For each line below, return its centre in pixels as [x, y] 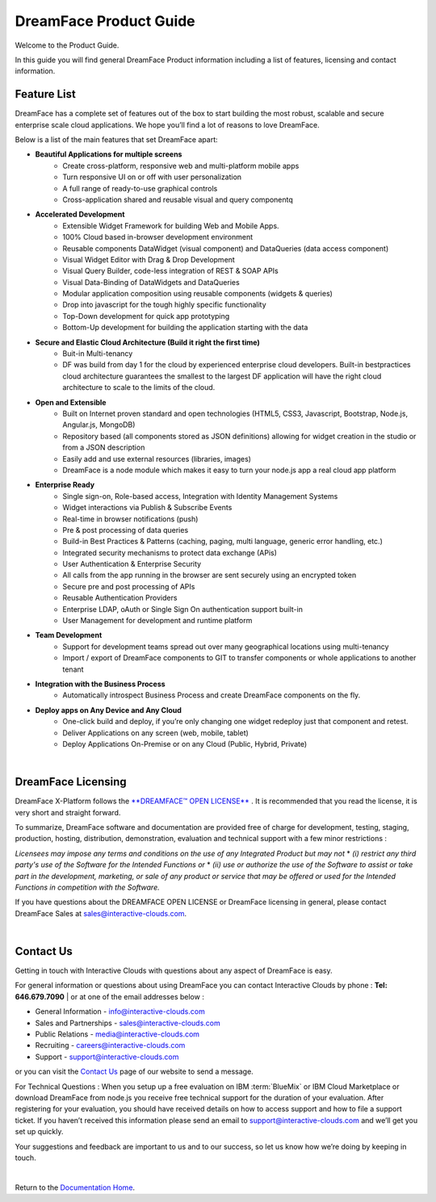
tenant [73, 669]
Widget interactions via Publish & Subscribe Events [147, 508]
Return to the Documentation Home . [75, 1187]
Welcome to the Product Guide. [67, 45]
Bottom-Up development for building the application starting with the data [185, 328]
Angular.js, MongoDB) [99, 425]
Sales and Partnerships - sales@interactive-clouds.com [128, 1023]
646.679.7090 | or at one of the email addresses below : [110, 996]
